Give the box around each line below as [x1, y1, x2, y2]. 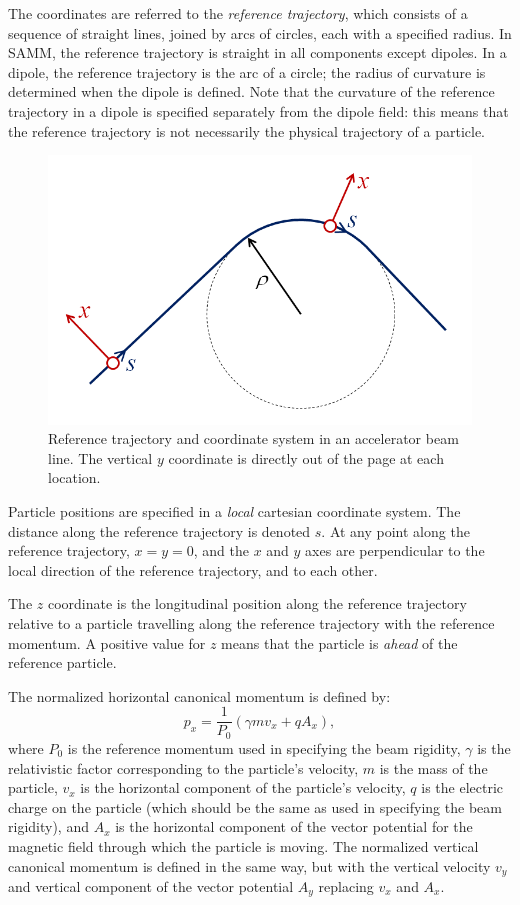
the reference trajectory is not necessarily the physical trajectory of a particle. [8, 120, 485, 141]
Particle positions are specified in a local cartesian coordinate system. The [8, 501, 461, 522]
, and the [193, 540, 249, 561]
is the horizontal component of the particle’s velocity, [80, 777, 406, 798]
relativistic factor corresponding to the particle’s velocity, [8, 757, 359, 778]
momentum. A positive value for [8, 632, 206, 653]
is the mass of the [379, 757, 488, 778]
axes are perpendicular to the [305, 540, 485, 561]
